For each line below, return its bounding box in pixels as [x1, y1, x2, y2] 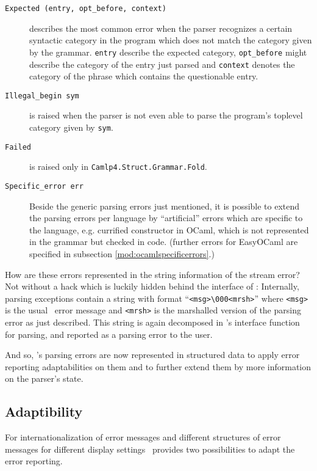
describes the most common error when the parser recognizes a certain [29, 21, 293, 34]
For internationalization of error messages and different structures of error [5, 431, 281, 444]
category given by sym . [29, 121, 113, 133]
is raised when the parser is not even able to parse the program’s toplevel [29, 109, 303, 122]
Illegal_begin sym [5, 91, 79, 100]
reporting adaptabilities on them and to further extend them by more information [5, 360, 312, 373]
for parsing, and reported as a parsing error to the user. [5, 327, 213, 340]
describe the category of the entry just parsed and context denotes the [29, 57, 295, 70]
